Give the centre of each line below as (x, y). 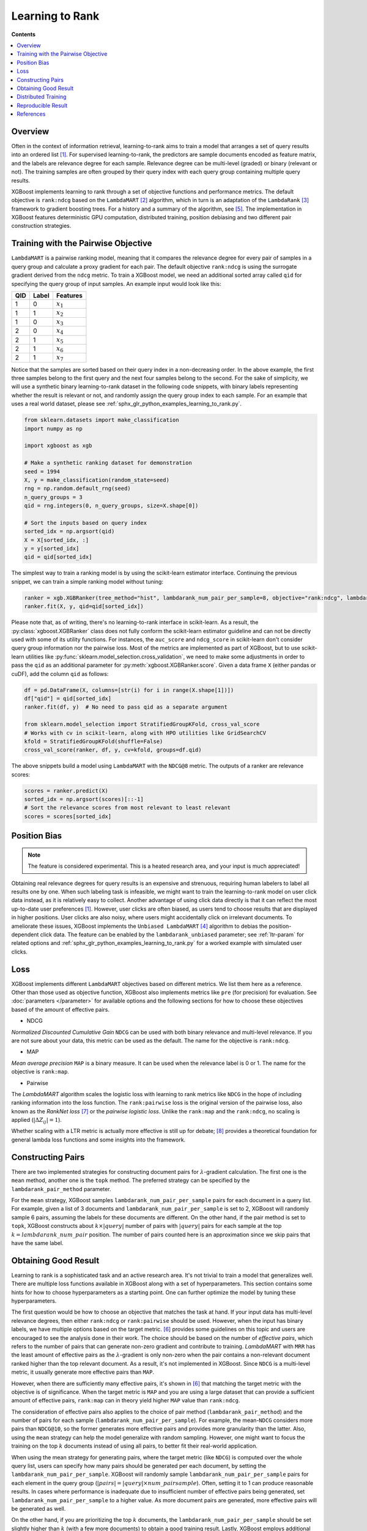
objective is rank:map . (40, 1072)
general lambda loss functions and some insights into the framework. (98, 1140)
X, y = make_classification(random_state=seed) (97, 480)
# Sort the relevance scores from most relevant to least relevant (128, 808)
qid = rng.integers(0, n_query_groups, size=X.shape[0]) (111, 506)
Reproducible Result (42, 105)
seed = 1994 (42, 471)
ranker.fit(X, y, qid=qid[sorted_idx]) (84, 607)
